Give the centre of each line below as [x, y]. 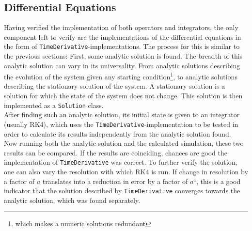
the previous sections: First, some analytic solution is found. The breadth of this [123, 56]
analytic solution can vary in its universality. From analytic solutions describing [122, 65]
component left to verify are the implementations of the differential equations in [123, 37]
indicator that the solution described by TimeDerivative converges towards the [122, 191]
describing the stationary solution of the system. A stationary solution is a [115, 86]
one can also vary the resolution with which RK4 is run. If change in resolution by [126, 172]
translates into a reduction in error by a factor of [115, 181]
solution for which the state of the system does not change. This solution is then [123, 96]
